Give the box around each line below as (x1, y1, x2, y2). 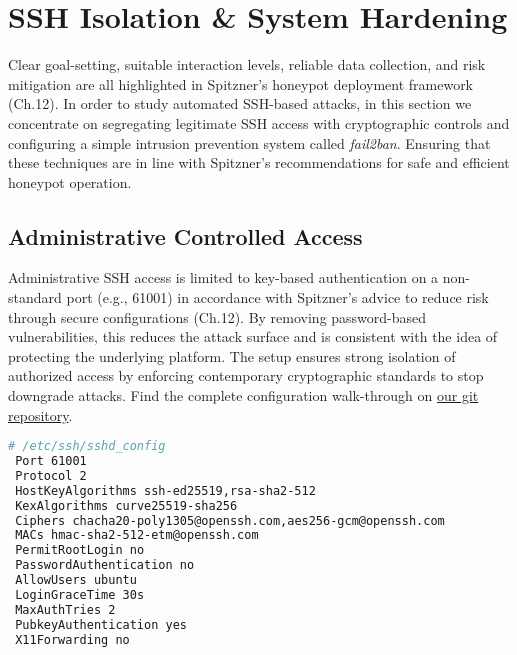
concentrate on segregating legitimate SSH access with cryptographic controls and (8, 112, 510, 133)
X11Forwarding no (15, 632, 130, 647)
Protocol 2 (15, 468, 87, 483)
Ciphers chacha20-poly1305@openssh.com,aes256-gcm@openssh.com (15, 513, 445, 528)
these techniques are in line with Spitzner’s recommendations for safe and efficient (8, 152, 510, 173)
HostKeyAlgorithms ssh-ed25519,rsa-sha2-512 (15, 483, 316, 498)
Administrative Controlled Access (8, 220, 363, 251)
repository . (8, 404, 73, 425)
